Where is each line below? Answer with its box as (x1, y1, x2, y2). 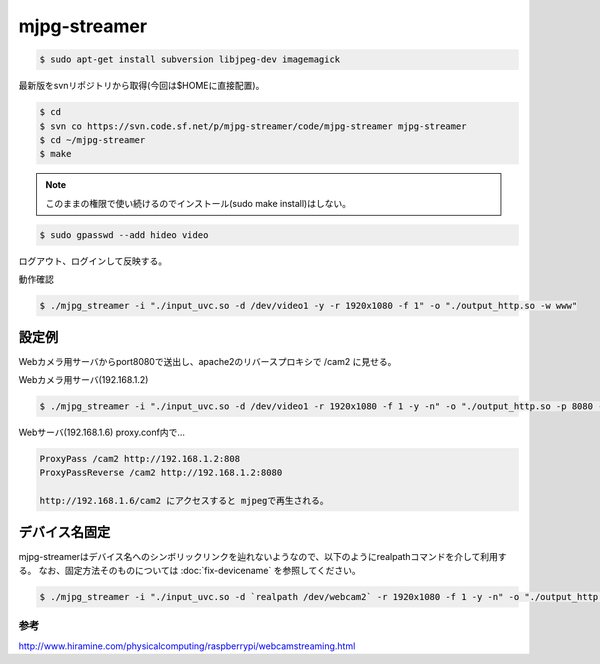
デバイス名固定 (18, 524, 111, 541)
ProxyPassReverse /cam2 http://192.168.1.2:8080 (39, 467, 283, 479)
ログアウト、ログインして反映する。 (18, 255, 168, 267)
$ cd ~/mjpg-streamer (39, 134, 146, 145)
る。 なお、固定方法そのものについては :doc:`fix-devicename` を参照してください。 (18, 564, 362, 576)
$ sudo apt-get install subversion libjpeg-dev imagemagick (39, 54, 341, 65)
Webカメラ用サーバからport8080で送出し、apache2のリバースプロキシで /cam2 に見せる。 (18, 355, 397, 367)
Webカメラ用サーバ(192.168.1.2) (18, 373, 149, 385)
